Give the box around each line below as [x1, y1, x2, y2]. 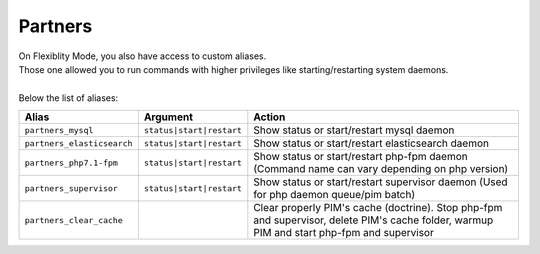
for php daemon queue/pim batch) [253, 188, 415, 202]
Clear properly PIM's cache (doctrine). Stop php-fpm [253, 201, 503, 215]
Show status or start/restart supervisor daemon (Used [253, 175, 509, 189]
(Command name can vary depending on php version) [253, 162, 509, 176]
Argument [143, 110, 194, 124]
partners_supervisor [24, 183, 119, 194]
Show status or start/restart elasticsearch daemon [253, 136, 490, 150]
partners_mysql [24, 125, 94, 135]
